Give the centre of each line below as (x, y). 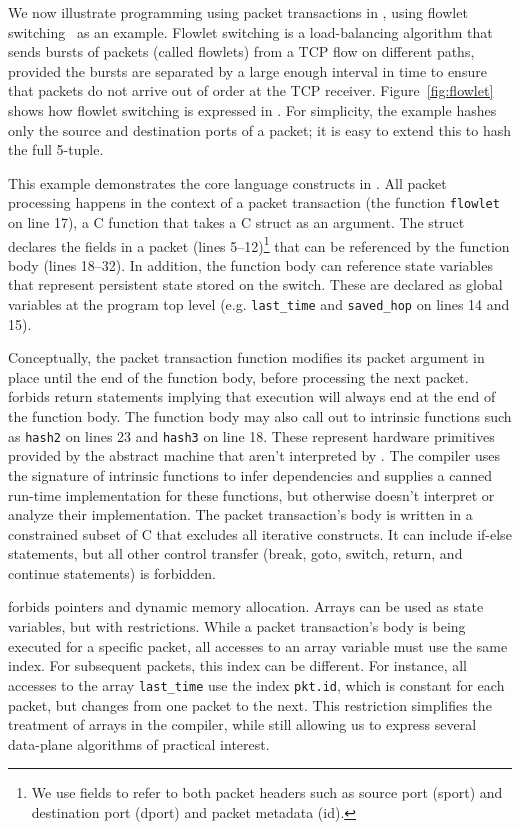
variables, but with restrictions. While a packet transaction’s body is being (237, 626)
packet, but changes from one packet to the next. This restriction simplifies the (250, 704)
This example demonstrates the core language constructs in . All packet (227, 182)
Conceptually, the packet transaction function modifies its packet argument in (246, 357)
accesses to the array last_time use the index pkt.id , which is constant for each (256, 684)
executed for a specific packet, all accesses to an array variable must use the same (258, 645)
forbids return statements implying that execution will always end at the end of (252, 396)
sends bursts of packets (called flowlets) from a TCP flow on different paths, (241, 51)
